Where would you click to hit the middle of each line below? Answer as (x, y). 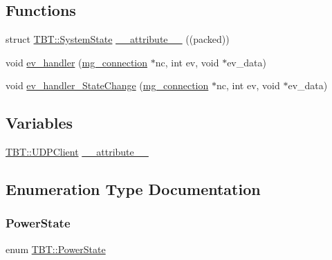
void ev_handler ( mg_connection (77, 62)
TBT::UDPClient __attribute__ (77, 152)
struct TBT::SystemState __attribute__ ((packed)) (118, 39)
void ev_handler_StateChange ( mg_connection (107, 85)
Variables (39, 123)
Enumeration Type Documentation (133, 189)
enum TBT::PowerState (56, 249)
